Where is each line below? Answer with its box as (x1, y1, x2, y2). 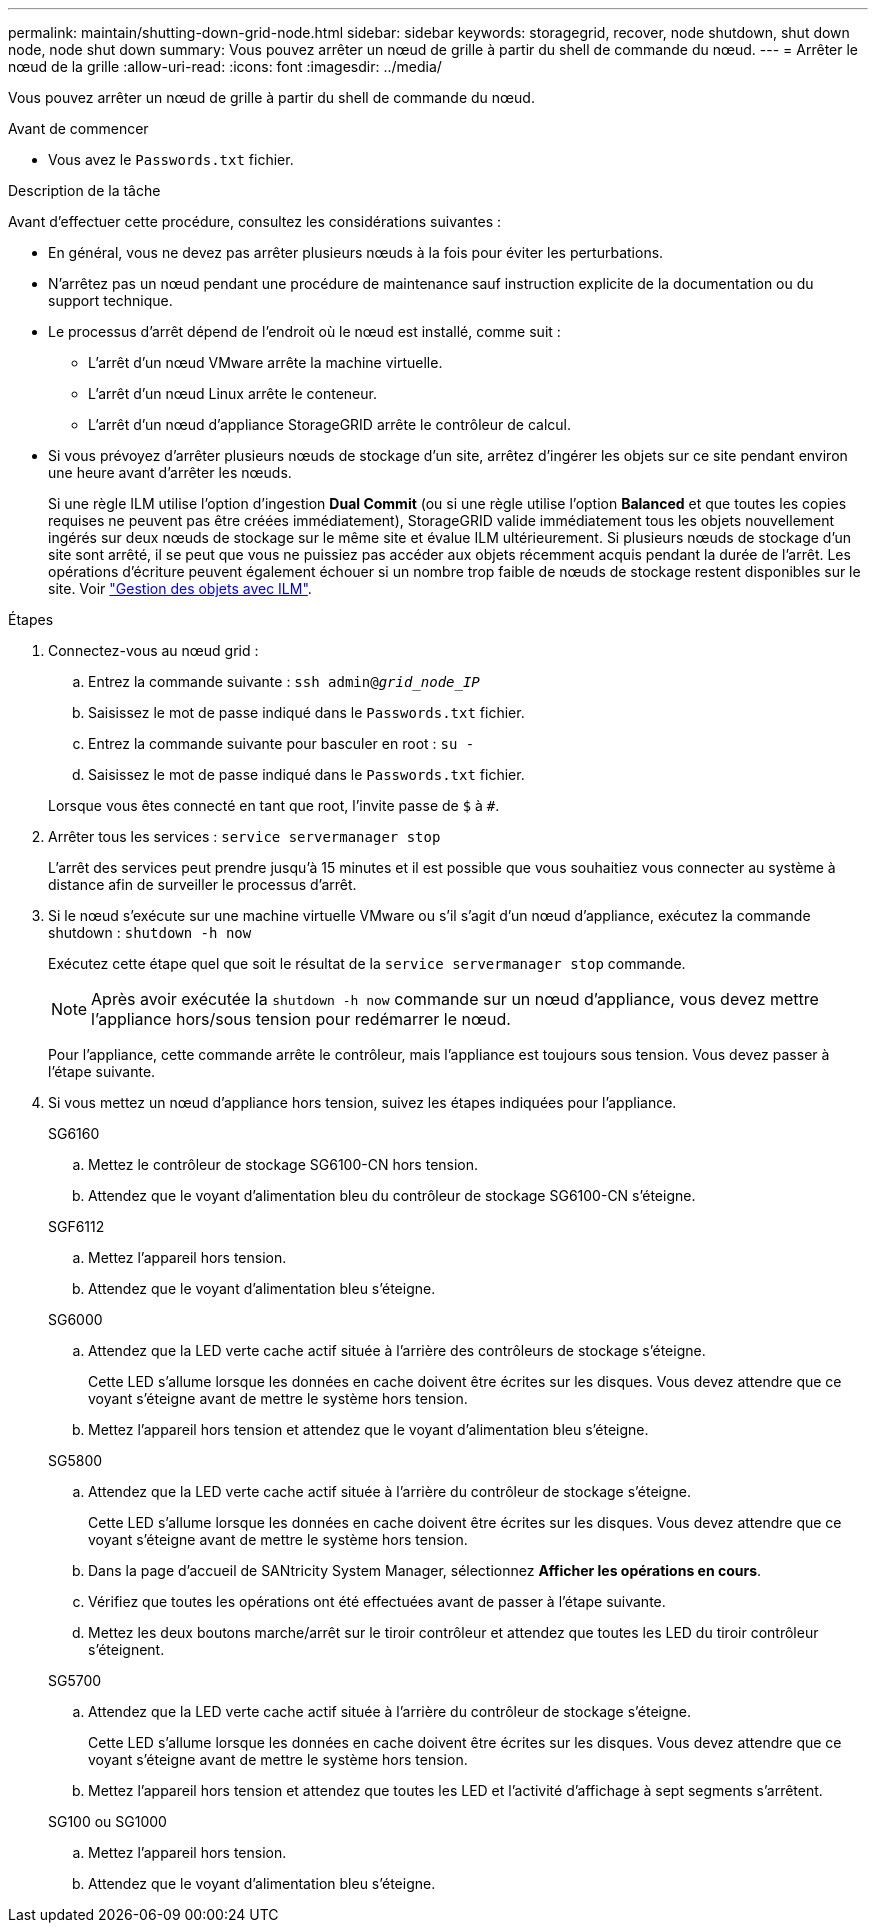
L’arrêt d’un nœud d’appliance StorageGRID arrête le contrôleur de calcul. (88, 416, 571, 433)
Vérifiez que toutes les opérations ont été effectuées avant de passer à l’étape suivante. (88, 1593, 666, 1610)
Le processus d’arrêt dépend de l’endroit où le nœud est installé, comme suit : (48, 323, 561, 340)
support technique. (48, 292, 173, 309)
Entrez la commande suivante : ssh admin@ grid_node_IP (88, 673, 480, 690)
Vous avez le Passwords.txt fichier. (48, 151, 294, 168)
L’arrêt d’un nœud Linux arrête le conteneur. (88, 385, 377, 402)
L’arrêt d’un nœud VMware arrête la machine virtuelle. (88, 354, 443, 371)
